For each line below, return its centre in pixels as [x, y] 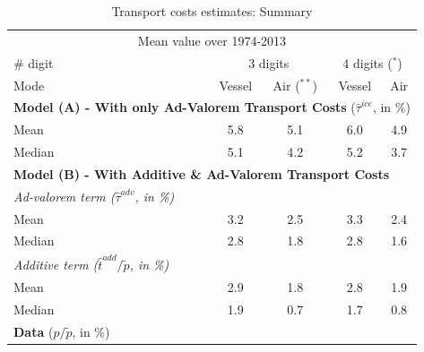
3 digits [269, 62]
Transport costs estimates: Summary [212, 11]
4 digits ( [368, 62]
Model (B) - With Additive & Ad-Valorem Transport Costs [202, 173]
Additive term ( [56, 264]
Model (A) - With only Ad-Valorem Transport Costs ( [185, 107]
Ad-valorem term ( [65, 196]
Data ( [34, 331]
